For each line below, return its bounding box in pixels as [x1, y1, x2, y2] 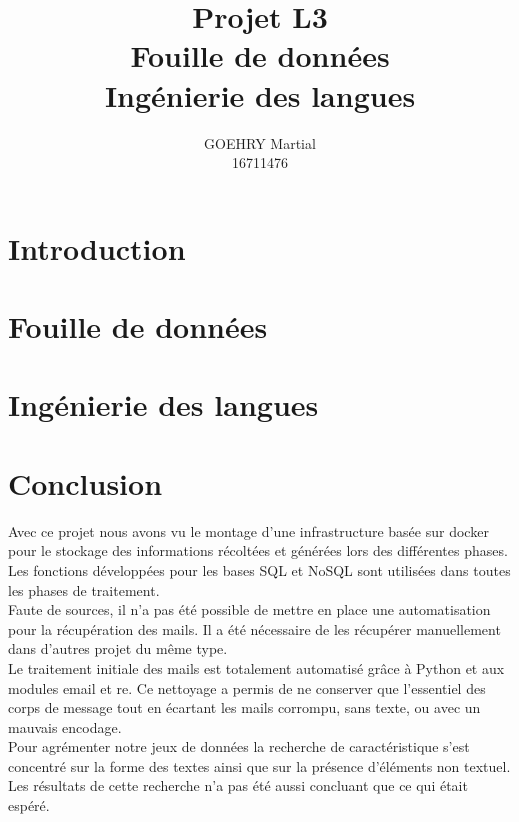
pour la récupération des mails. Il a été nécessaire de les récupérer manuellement [8, 618, 501, 639]
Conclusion [8, 462, 163, 503]
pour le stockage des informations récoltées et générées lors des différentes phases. [8, 540, 508, 561]
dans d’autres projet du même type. [8, 638, 228, 659]
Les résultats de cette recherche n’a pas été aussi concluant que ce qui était [8, 775, 468, 796]
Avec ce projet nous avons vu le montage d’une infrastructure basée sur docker [8, 520, 489, 541]
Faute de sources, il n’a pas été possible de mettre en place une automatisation [8, 599, 491, 620]
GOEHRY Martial [204, 132, 316, 153]
